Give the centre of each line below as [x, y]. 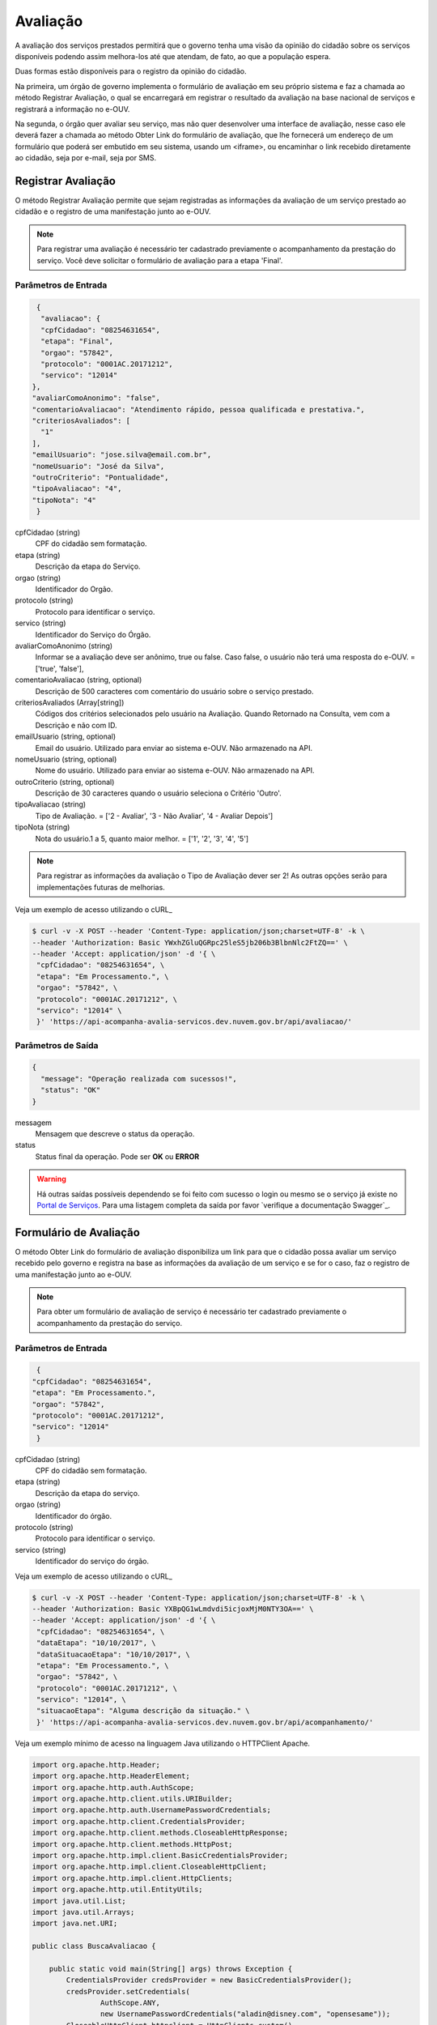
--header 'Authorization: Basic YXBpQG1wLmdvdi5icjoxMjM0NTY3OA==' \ [173, 1609]
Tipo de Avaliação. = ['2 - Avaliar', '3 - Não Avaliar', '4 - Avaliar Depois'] [154, 816]
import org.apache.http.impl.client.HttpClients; [132, 1878]
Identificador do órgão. [74, 1516]
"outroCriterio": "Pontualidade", [100, 477]
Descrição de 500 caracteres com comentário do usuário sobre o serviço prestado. [174, 691]
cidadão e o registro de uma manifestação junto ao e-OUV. [113, 211]
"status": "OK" [71, 1090]
